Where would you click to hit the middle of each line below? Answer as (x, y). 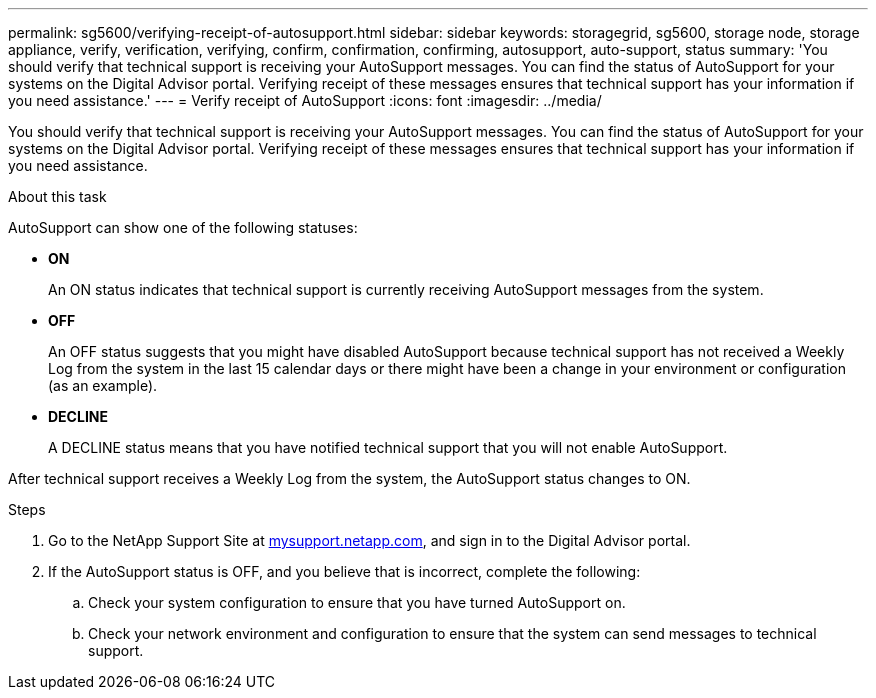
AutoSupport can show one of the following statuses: (183, 227)
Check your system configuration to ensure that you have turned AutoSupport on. (357, 602)
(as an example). (103, 385)
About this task (57, 196)
